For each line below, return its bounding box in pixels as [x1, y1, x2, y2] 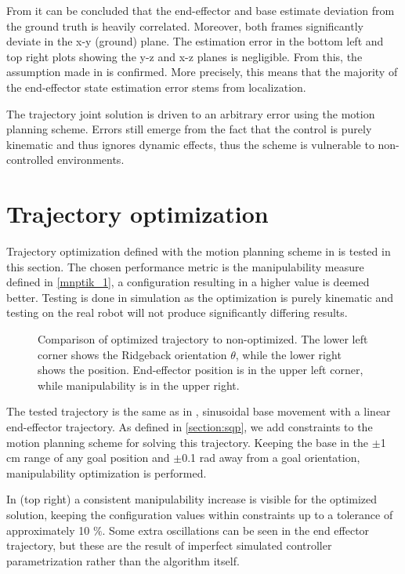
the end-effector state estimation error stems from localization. [6, 78, 306, 95]
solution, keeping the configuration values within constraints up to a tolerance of [6, 506, 393, 522]
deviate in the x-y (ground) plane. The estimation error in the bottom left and [6, 33, 384, 49]
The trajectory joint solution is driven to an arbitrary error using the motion [6, 105, 375, 122]
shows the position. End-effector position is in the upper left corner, [38, 361, 363, 378]
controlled [6, 151, 54, 168]
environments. [56, 151, 125, 168]
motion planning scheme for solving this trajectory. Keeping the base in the [6, 434, 369, 450]
